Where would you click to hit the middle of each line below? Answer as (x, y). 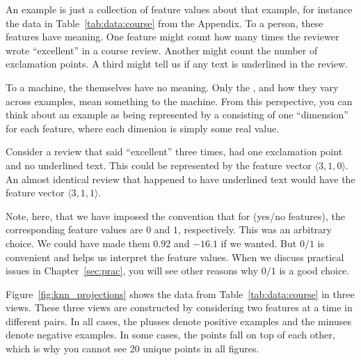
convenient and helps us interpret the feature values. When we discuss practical (175, 257)
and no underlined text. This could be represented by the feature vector (159, 165)
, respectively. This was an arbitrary (255, 229)
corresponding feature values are (74, 229)
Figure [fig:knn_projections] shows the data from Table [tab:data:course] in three (180, 294)
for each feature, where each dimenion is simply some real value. (143, 128)
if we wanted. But (259, 243)
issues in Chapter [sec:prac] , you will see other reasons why (132, 271)
